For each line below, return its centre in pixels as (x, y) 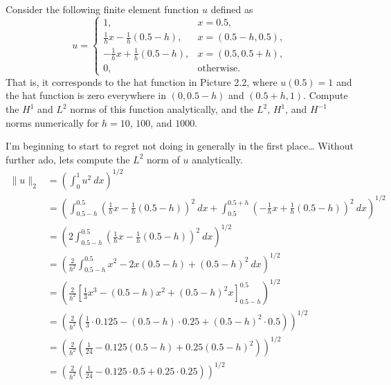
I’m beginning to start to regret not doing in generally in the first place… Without (180, 146)
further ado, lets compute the (68, 159)
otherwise (218, 68)
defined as (232, 9)
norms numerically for (52, 122)
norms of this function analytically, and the (162, 109)
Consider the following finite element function (102, 9)
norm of (163, 159)
